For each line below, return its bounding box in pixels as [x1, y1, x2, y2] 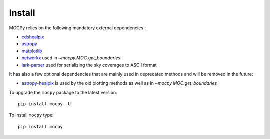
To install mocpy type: [9, 112, 54, 118]
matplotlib [21, 48, 42, 54]
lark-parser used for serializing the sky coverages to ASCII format [21, 62, 157, 68]
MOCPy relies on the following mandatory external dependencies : [9, 25, 146, 31]
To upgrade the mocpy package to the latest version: [9, 89, 117, 95]
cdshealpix [21, 34, 44, 40]
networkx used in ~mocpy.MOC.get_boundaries [21, 55, 121, 61]
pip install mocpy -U [18, 101, 71, 107]
